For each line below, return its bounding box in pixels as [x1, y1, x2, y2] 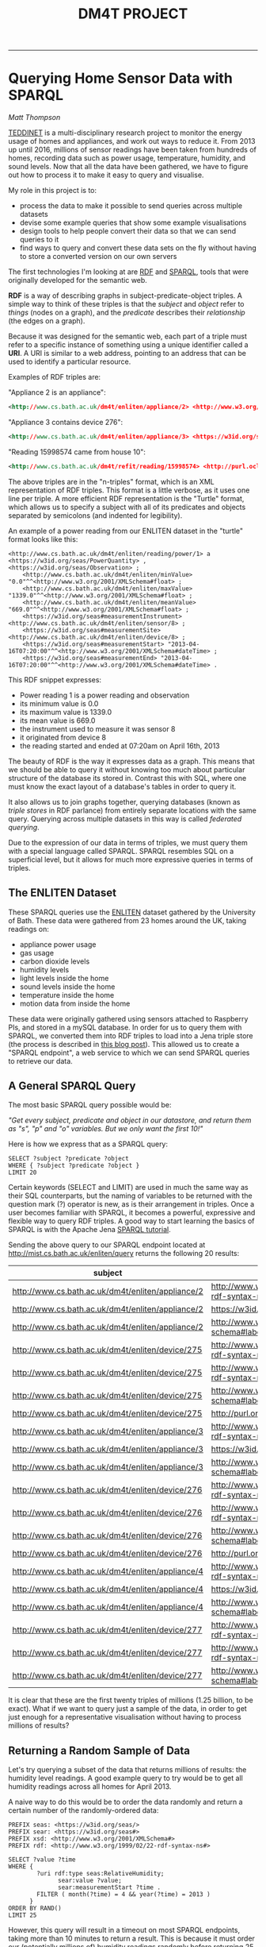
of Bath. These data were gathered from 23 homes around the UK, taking [8, 915, 247, 925]
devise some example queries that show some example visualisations [19, 218, 247, 227]
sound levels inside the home [19, 982, 116, 991]
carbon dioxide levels [19, 956, 90, 966]
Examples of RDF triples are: [8, 373, 101, 382]
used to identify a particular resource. [8, 357, 131, 366]
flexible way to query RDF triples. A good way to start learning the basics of [8, 1216, 255, 1226]
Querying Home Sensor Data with [8, 69, 234, 87]
